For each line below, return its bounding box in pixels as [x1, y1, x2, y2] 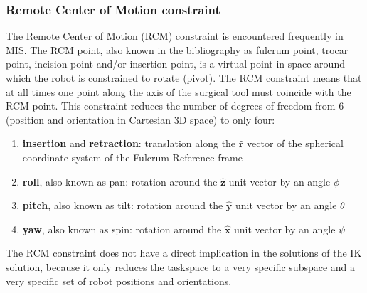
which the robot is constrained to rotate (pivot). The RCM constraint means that [6, 70, 362, 85]
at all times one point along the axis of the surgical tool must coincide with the [6, 84, 351, 99]
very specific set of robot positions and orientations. [6, 273, 232, 288]
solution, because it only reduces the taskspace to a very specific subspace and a [6, 259, 356, 274]
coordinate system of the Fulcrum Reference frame [22, 149, 243, 164]
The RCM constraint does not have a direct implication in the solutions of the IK [6, 245, 362, 260]
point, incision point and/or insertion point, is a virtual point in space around [6, 56, 345, 71]
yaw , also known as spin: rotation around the [22, 221, 222, 236]
